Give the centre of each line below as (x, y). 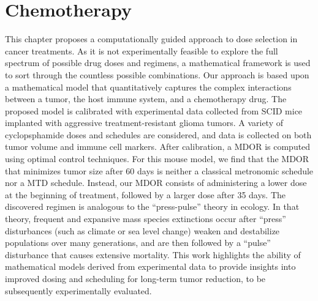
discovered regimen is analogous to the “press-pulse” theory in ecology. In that (152, 206)
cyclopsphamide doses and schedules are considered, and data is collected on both (158, 134)
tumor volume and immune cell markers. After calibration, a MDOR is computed (158, 147)
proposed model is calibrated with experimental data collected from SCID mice (154, 110)
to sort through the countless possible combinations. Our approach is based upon (157, 74)
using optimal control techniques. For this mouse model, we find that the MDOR (157, 159)
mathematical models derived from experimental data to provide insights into (150, 266)
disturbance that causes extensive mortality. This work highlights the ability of (153, 254)
